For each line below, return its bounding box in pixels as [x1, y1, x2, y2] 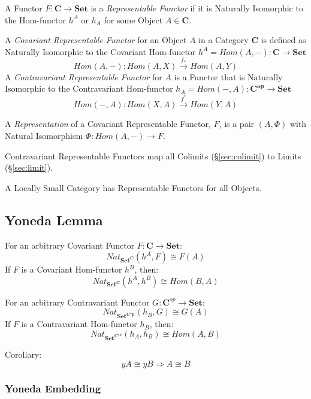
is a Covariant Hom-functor [21, 263, 122, 276]
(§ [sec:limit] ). [5, 161, 53, 174]
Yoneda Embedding [5, 381, 101, 396]
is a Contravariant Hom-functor [21, 318, 137, 330]
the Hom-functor [5, 13, 66, 26]
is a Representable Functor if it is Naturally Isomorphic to [90, 2, 303, 14]
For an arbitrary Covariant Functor [5, 238, 135, 251]
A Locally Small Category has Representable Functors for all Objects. [5, 181, 262, 194]
